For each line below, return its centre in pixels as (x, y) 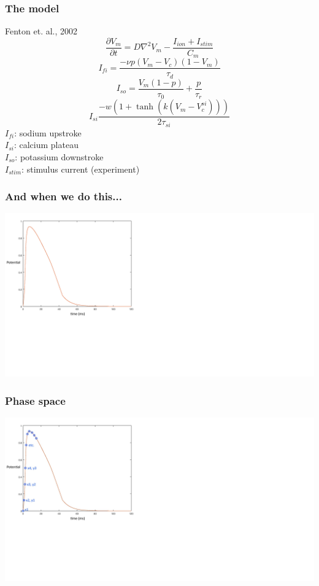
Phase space (35, 400)
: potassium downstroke (59, 157)
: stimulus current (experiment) (81, 169)
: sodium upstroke (48, 132)
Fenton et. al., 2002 (41, 31)
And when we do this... (63, 196)
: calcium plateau (46, 145)
